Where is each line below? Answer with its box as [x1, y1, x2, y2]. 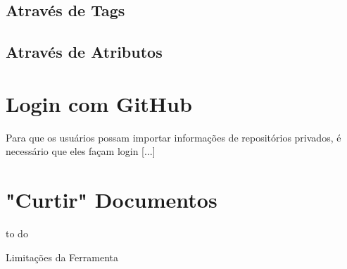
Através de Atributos [6, 41, 163, 63]
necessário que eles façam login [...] [6, 144, 156, 158]
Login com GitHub [6, 89, 192, 118]
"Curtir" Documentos [6, 185, 217, 214]
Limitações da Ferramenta [6, 249, 118, 264]
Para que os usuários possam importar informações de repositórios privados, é [6, 130, 341, 144]
